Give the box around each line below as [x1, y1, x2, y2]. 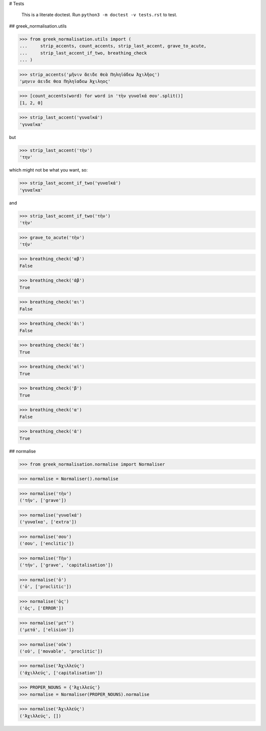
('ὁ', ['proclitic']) [19, 584, 72, 589]
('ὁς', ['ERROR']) [19, 605, 64, 611]
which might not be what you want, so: [9, 167, 88, 173]
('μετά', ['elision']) [19, 627, 74, 632]
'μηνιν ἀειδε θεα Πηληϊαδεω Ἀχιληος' [19, 78, 111, 84]
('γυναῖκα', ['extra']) [19, 519, 77, 525]
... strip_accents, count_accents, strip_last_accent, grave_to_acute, [19, 43, 207, 49]
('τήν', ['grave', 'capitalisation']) [19, 562, 113, 568]
